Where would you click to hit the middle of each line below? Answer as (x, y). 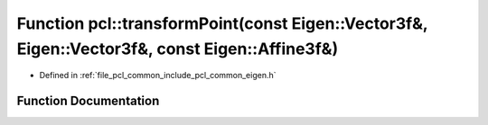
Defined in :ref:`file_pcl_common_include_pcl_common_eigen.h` (158, 76)
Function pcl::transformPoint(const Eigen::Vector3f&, (222, 23)
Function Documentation (88, 101)
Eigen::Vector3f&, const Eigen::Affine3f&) (178, 49)
